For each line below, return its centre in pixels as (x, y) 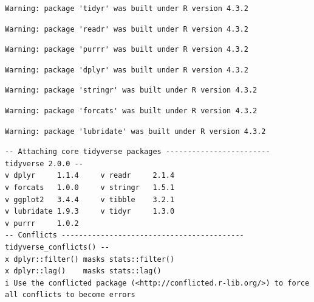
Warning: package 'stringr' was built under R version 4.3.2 (131, 90)
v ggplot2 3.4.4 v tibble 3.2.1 (90, 199)
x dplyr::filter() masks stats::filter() (90, 259)
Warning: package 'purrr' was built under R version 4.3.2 (127, 50)
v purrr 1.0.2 (42, 223)
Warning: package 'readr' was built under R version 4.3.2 (127, 29)
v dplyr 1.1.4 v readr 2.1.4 (90, 176)
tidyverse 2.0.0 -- (44, 163)
